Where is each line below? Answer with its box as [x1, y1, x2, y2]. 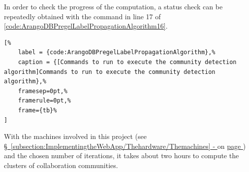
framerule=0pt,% [18, 97, 71, 104]
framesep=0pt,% [18, 87, 67, 95]
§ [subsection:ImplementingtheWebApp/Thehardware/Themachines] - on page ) [4, 140, 246, 151]
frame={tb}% [18, 106, 57, 114]
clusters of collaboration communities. [4, 160, 118, 170]
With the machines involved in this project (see [4, 131, 147, 141]
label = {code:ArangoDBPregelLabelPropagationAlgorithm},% [18, 49, 216, 56]
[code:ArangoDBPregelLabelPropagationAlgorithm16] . [4, 21, 168, 31]
